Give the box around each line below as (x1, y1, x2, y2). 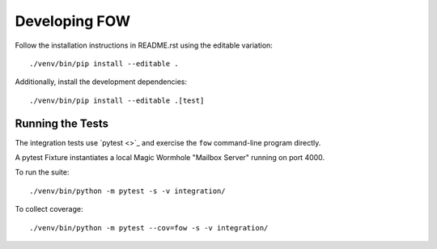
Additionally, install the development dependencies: (15, 77, 188, 87)
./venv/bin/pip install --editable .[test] (29, 95, 205, 105)
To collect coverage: (15, 205, 83, 214)
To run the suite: (15, 167, 70, 177)
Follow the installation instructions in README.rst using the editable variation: (15, 40, 273, 50)
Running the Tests (15, 116, 109, 130)
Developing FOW (15, 12, 131, 30)
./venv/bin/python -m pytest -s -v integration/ (29, 186, 226, 196)
